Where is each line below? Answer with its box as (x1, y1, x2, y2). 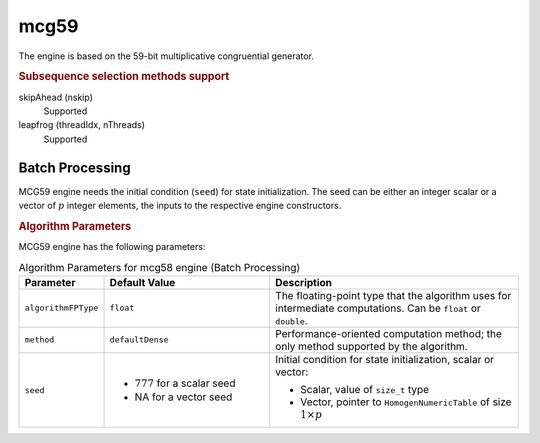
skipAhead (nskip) (18, 91, 94, 103)
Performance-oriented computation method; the (275, 326, 502, 340)
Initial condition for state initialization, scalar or (275, 352, 495, 366)
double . (275, 313, 309, 327)
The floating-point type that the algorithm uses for (275, 288, 512, 302)
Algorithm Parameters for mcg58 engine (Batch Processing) (18, 260, 301, 274)
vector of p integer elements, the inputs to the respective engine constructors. (18, 200, 342, 212)
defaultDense (109, 335, 169, 345)
